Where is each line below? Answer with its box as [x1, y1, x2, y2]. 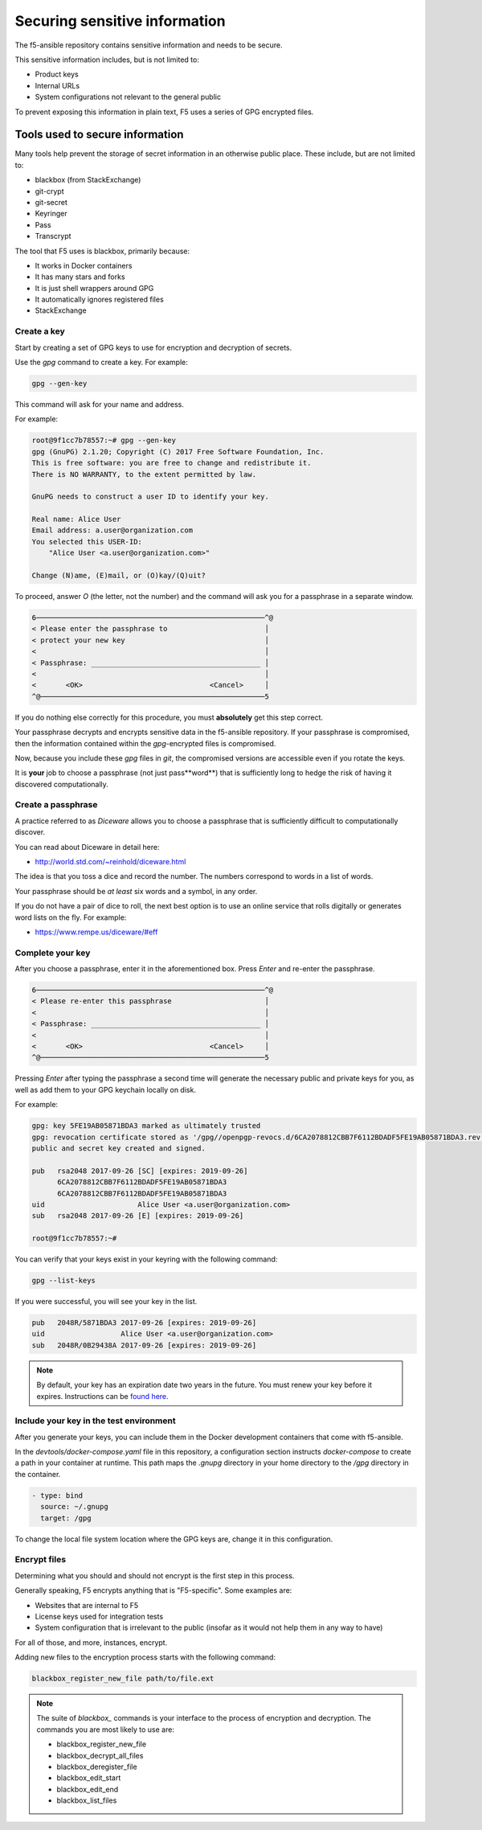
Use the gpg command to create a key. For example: [14, 358, 189, 367]
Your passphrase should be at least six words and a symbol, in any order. [14, 886, 258, 896]
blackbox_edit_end [56, 1784, 119, 1794]
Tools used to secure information [14, 128, 184, 142]
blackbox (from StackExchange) [35, 175, 141, 185]
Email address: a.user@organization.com [31, 526, 193, 535]
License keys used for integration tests [35, 1611, 164, 1621]
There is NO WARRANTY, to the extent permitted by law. [31, 470, 257, 478]
